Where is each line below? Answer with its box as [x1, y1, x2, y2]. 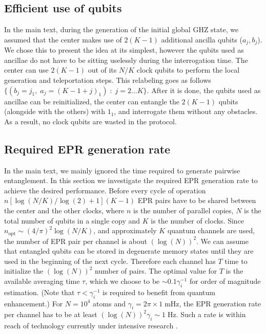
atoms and [93, 298, 126, 308]
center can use [4, 64, 49, 75]
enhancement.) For [4, 298, 63, 308]
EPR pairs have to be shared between [137, 195, 256, 206]
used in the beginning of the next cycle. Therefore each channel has [4, 255, 216, 266]
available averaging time [4, 276, 80, 286]
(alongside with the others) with [4, 106, 105, 117]
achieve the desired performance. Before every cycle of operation [4, 185, 206, 195]
